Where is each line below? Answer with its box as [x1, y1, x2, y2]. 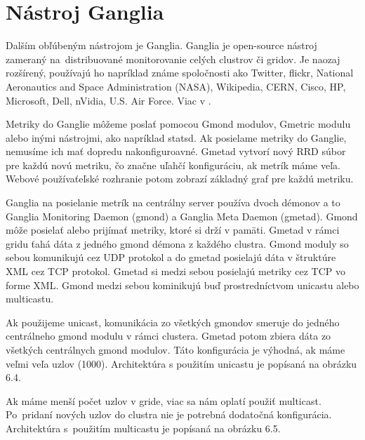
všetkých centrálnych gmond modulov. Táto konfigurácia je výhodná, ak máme [6, 342, 345, 356]
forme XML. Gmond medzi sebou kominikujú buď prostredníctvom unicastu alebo [6, 277, 359, 292]
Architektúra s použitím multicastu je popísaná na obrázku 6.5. [6, 420, 281, 435]
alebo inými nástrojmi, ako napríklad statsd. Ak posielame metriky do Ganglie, [6, 130, 347, 145]
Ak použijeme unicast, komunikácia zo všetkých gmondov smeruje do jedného [6, 314, 340, 329]
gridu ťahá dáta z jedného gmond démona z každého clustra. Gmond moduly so [6, 236, 349, 251]
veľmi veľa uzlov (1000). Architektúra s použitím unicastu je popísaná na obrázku [6, 356, 357, 371]
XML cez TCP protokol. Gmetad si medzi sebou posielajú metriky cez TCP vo [6, 264, 345, 279]
